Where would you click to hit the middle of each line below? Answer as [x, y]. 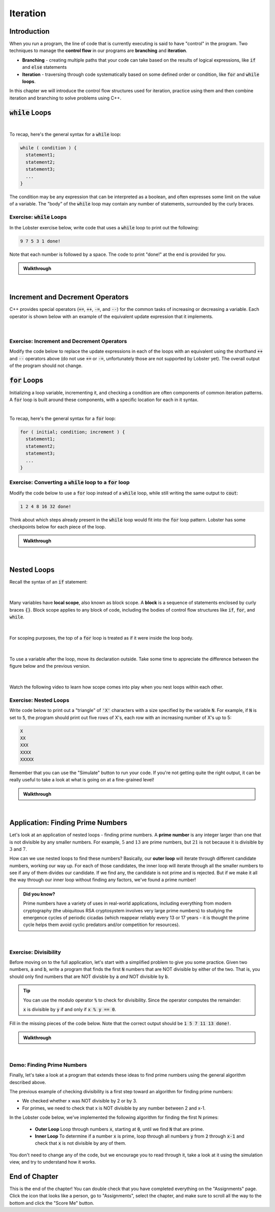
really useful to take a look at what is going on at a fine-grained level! [82, 780]
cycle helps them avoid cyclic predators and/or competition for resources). [102, 925]
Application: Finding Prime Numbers [68, 823]
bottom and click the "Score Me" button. [52, 1203]
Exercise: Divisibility [35, 952]
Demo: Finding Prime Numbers [48, 1065]
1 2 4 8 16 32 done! [46, 506]
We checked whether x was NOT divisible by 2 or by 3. [80, 1101]
